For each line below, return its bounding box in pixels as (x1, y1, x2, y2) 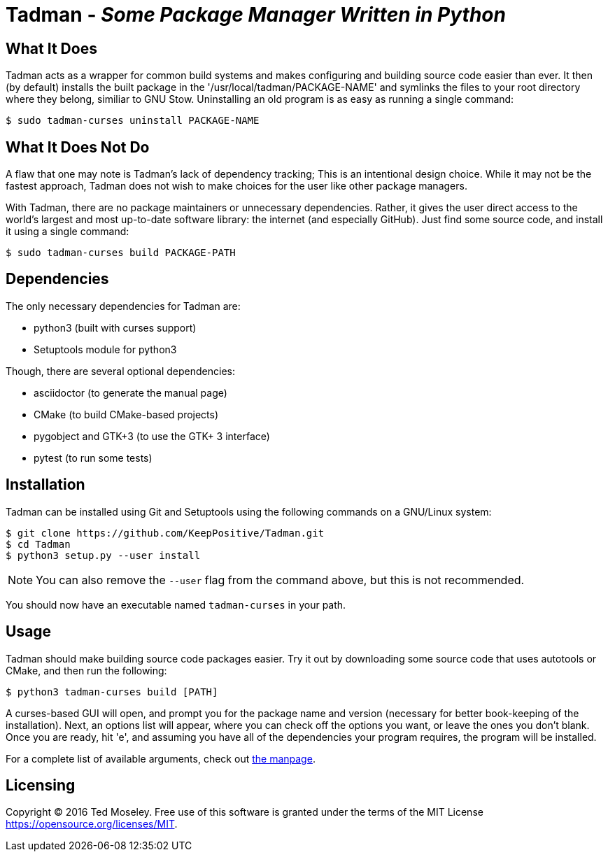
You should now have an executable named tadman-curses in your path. (6, 598, 346, 611)
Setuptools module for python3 (34, 343, 177, 355)
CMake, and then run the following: (6, 664, 167, 677)
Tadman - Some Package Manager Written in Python (6, 3, 506, 27)
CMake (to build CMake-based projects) (34, 408, 219, 420)
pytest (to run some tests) (34, 451, 153, 464)
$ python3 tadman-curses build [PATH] (6, 686, 218, 697)
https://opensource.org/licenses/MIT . (6, 818, 178, 830)
